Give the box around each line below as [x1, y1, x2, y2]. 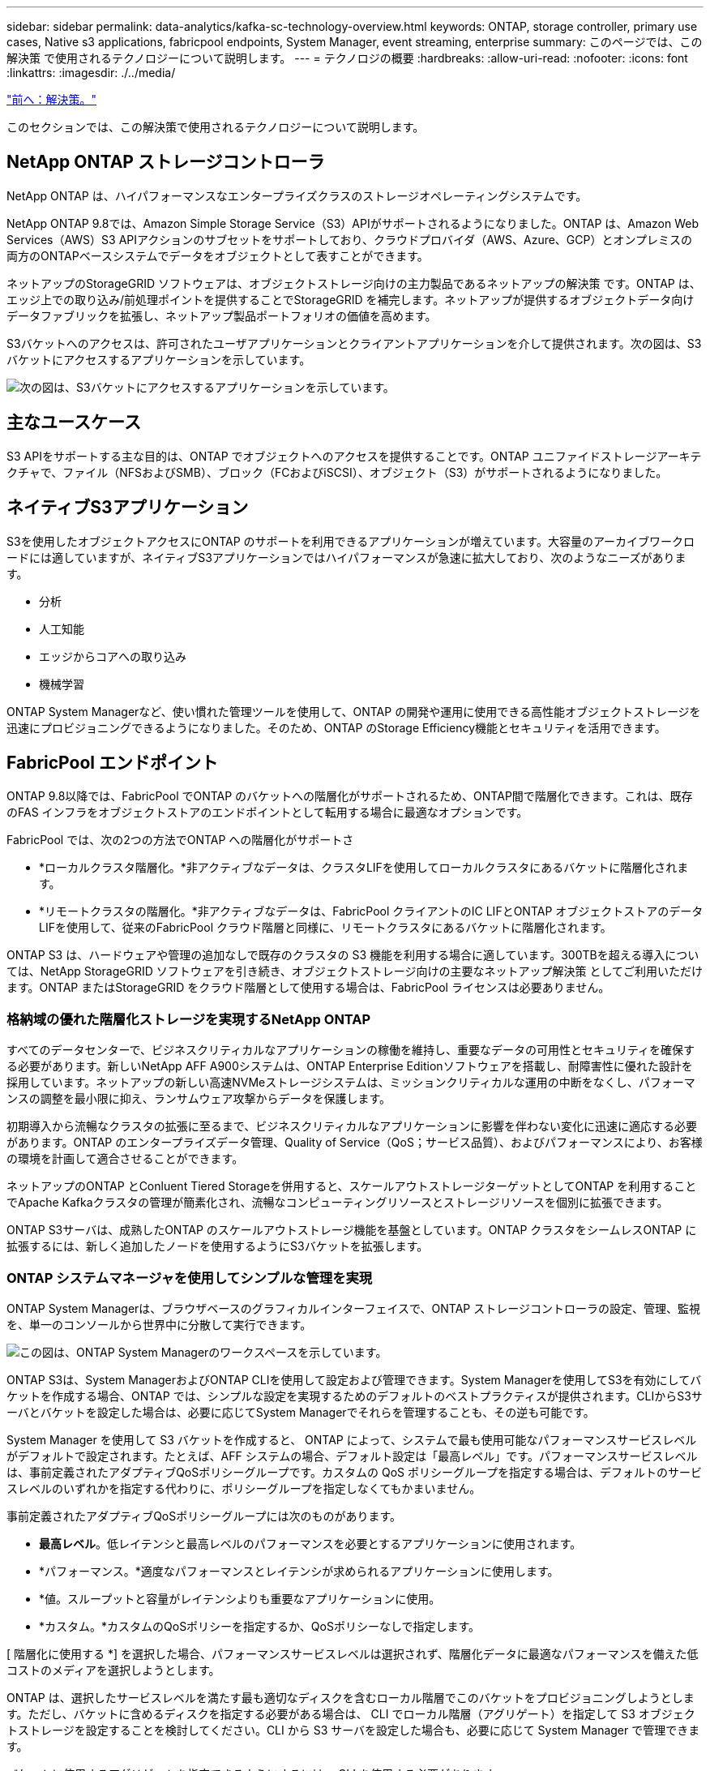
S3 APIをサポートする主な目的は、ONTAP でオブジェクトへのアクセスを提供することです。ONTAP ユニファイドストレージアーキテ [6, 448, 702, 463]
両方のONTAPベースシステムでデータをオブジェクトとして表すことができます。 [6, 248, 429, 263]
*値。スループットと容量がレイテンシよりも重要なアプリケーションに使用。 [39, 1591, 441, 1606]
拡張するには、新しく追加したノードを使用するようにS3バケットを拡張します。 [6, 1239, 429, 1254]
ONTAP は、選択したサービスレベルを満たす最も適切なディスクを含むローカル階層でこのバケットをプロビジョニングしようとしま [6, 1690, 695, 1705]
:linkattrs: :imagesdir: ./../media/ [6, 66, 176, 79]
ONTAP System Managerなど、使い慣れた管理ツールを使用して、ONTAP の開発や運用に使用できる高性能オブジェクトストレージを [6, 704, 701, 718]
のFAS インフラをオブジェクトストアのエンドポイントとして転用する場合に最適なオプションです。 [6, 805, 528, 820]
